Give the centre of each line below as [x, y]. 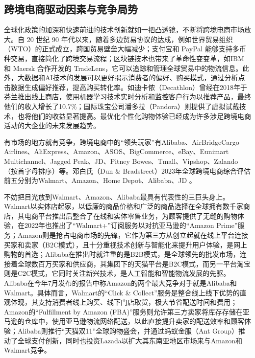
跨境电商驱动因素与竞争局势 [71, 9]
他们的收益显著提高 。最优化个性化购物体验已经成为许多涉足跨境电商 [141, 116]
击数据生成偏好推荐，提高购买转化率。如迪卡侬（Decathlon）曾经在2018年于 [126, 87]
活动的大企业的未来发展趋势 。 [52, 125]
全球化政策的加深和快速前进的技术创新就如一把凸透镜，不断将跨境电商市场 [124, 30]
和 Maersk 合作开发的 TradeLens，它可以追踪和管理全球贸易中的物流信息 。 [123, 68]
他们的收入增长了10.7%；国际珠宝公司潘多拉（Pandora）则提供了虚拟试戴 [122, 106]
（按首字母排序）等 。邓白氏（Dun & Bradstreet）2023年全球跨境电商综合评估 [127, 170]
